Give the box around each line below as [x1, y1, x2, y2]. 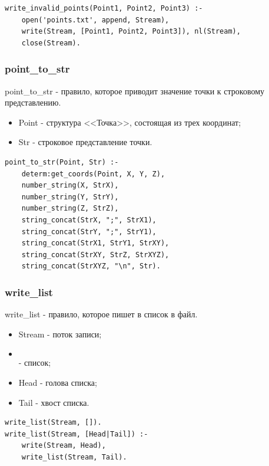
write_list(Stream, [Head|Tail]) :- [5, 429, 148, 438]
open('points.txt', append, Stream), [21, 15, 170, 24]
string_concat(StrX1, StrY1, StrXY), [21, 239, 170, 248]
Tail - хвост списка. [18, 396, 89, 408]
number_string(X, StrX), [21, 181, 119, 190]
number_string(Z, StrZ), [21, 204, 119, 213]
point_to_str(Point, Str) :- [5, 157, 119, 166]
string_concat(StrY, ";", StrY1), [21, 227, 157, 236]
